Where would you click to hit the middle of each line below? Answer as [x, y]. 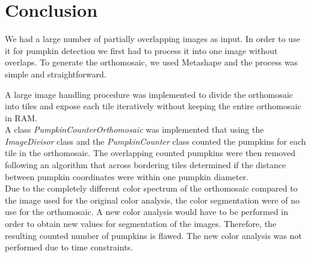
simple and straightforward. [56, 74]
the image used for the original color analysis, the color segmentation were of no [152, 200]
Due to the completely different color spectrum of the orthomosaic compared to [151, 188]
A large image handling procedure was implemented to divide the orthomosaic [149, 94]
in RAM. [21, 117]
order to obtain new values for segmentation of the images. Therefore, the [141, 224]
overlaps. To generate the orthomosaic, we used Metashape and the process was [152, 62]
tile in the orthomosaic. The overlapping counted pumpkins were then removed [150, 153]
